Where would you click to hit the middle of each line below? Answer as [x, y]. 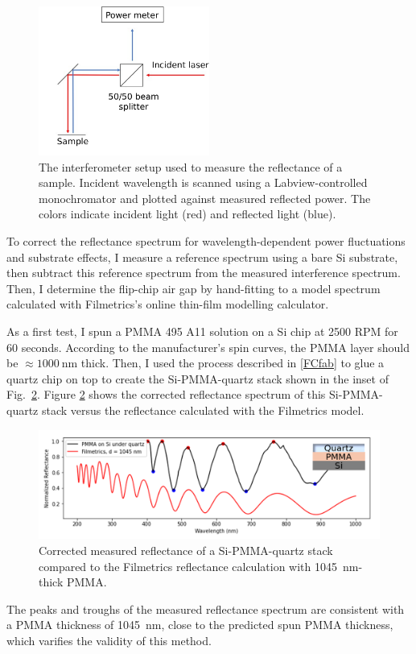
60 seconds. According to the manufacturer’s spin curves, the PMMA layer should [208, 347]
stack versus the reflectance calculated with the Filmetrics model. [203, 410]
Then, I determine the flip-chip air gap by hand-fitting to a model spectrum [194, 288]
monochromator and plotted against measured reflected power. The [205, 198]
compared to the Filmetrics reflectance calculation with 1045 [188, 566]
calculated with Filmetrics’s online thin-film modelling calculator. [168, 304]
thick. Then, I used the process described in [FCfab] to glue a [233, 363]
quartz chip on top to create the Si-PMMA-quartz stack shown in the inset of [198, 378]
